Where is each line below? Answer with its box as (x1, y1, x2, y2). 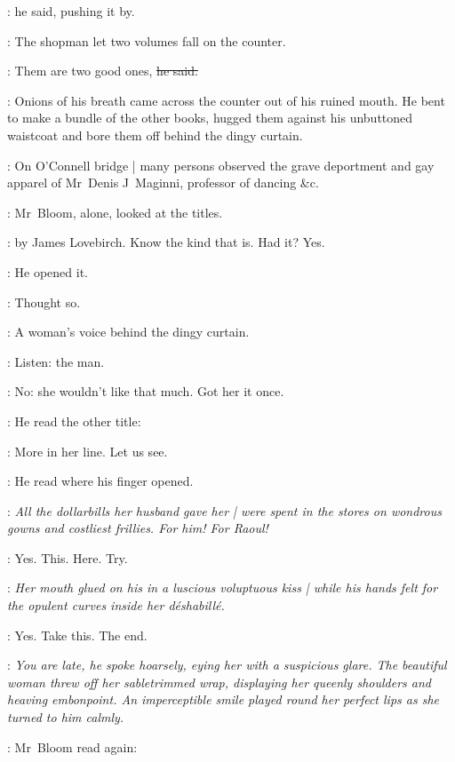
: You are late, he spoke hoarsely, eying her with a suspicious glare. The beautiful (7, 655, 447, 674)
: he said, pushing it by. (7, 2, 135, 20)
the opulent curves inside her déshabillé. (7, 596, 225, 615)
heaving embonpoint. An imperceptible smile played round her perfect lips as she (7, 690, 439, 709)
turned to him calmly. (7, 708, 124, 726)
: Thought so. (7, 292, 81, 311)
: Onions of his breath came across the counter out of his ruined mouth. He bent (7, 91, 445, 109)
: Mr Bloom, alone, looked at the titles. (7, 202, 223, 221)
